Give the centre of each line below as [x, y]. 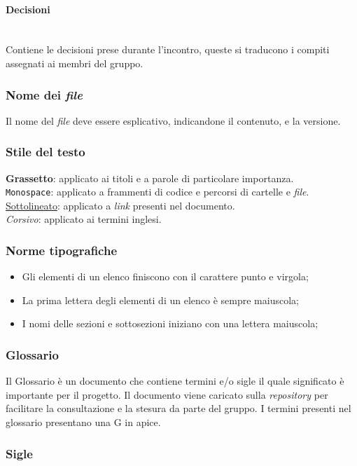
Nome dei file [44, 94]
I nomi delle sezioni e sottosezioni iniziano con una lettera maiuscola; [170, 323]
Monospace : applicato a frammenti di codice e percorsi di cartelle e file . [157, 192]
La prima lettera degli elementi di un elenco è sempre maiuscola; [160, 300]
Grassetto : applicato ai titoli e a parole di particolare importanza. [150, 178]
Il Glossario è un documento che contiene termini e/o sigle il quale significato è [175, 381]
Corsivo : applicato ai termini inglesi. [84, 219]
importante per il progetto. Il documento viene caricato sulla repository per [167, 394]
